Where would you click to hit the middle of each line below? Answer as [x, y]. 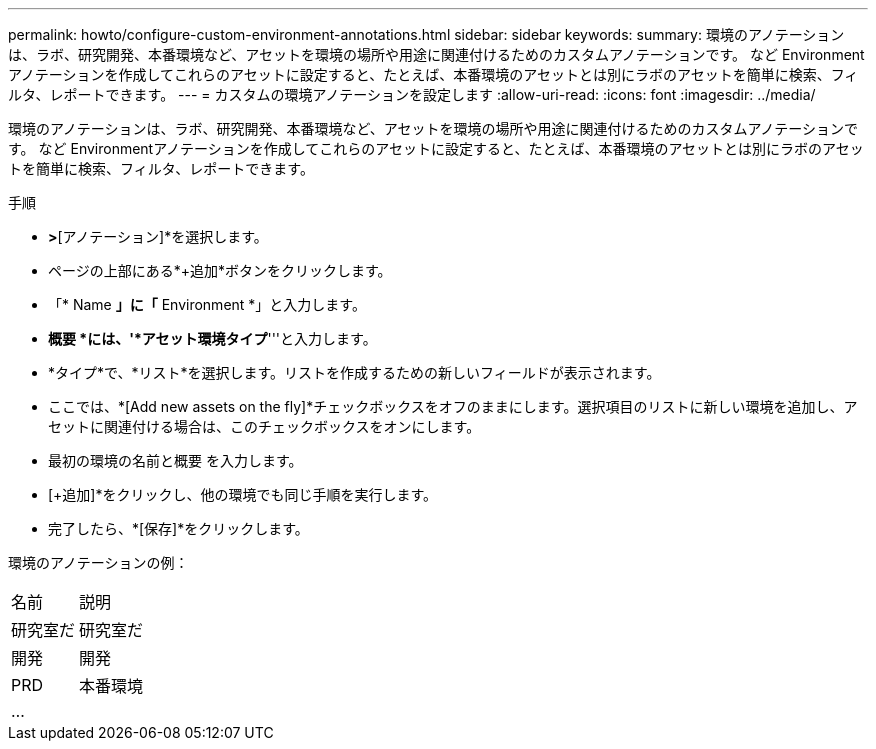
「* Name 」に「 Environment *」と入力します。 [207, 304]
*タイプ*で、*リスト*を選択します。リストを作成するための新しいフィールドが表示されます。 [354, 372]
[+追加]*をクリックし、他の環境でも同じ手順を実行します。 [243, 494]
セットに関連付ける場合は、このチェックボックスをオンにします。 [264, 426]
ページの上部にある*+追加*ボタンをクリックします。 [220, 270]
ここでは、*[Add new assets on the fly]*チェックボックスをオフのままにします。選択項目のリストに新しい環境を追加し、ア [453, 406]
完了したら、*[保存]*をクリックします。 [178, 528]
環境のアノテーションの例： [98, 562]
